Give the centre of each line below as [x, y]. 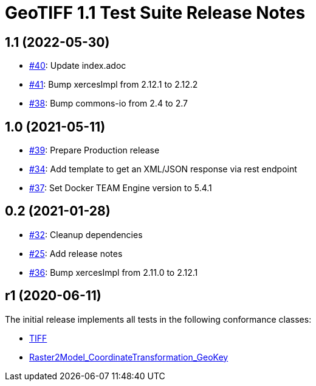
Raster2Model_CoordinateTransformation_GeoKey [129, 357]
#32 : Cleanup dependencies [86, 234]
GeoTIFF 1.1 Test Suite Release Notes [155, 13]
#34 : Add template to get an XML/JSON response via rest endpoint [163, 169]
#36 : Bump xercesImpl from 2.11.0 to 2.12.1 [114, 272]
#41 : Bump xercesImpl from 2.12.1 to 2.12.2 [114, 85]
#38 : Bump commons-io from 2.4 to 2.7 [108, 104]
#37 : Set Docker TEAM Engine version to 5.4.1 [121, 188]
